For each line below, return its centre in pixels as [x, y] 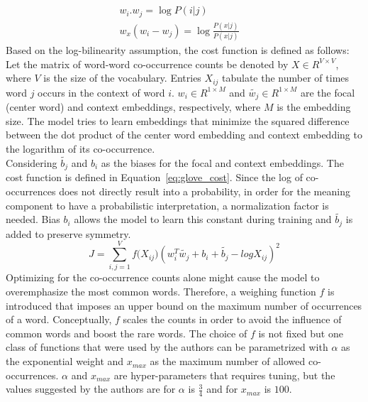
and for [222, 389]
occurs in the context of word [101, 92]
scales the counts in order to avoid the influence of [232, 319]
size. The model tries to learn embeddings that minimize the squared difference [178, 120]
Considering [32, 162]
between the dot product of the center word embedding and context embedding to [184, 135]
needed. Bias [33, 219]
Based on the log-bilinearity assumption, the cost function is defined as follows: [178, 50]
